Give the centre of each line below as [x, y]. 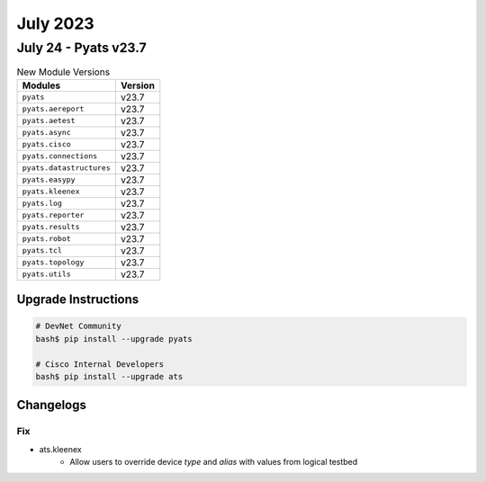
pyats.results [51, 227]
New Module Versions [63, 72]
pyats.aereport [53, 109]
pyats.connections [60, 156]
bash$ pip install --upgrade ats [109, 376]
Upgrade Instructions [78, 300]
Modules [41, 85]
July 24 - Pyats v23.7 [82, 48]
